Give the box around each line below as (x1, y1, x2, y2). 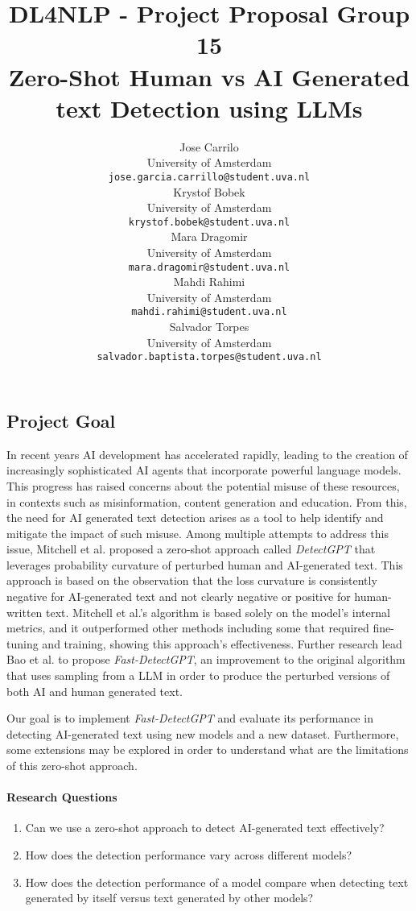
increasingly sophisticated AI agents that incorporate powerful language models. (6, 462, 402, 478)
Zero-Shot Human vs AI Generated (8, 60, 410, 93)
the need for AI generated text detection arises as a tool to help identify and (6, 509, 384, 526)
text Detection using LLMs (56, 91, 363, 124)
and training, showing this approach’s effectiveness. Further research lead (42, 635, 402, 652)
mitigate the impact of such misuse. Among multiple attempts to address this (6, 524, 389, 541)
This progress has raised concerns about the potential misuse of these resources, (6, 477, 400, 494)
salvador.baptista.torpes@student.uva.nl (97, 351, 322, 363)
